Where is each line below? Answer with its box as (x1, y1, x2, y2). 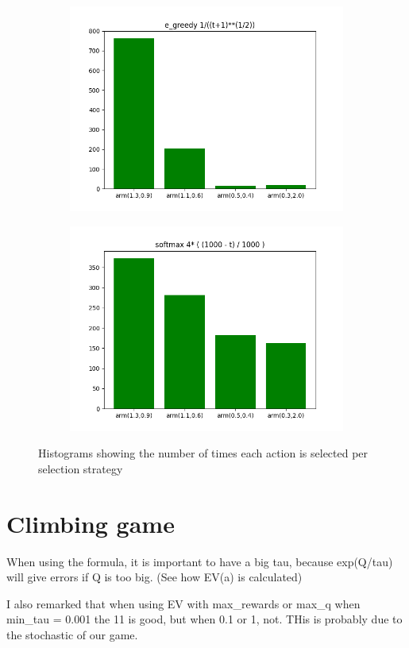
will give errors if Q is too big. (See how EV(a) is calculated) (6, 569, 303, 585)
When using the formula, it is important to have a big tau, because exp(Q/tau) (6, 553, 393, 569)
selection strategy (38, 460, 123, 476)
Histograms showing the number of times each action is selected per (38, 445, 368, 461)
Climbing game (6, 507, 175, 539)
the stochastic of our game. (6, 626, 138, 642)
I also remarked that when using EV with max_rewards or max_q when (6, 595, 361, 611)
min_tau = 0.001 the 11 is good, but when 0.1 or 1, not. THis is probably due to (6, 611, 403, 627)
